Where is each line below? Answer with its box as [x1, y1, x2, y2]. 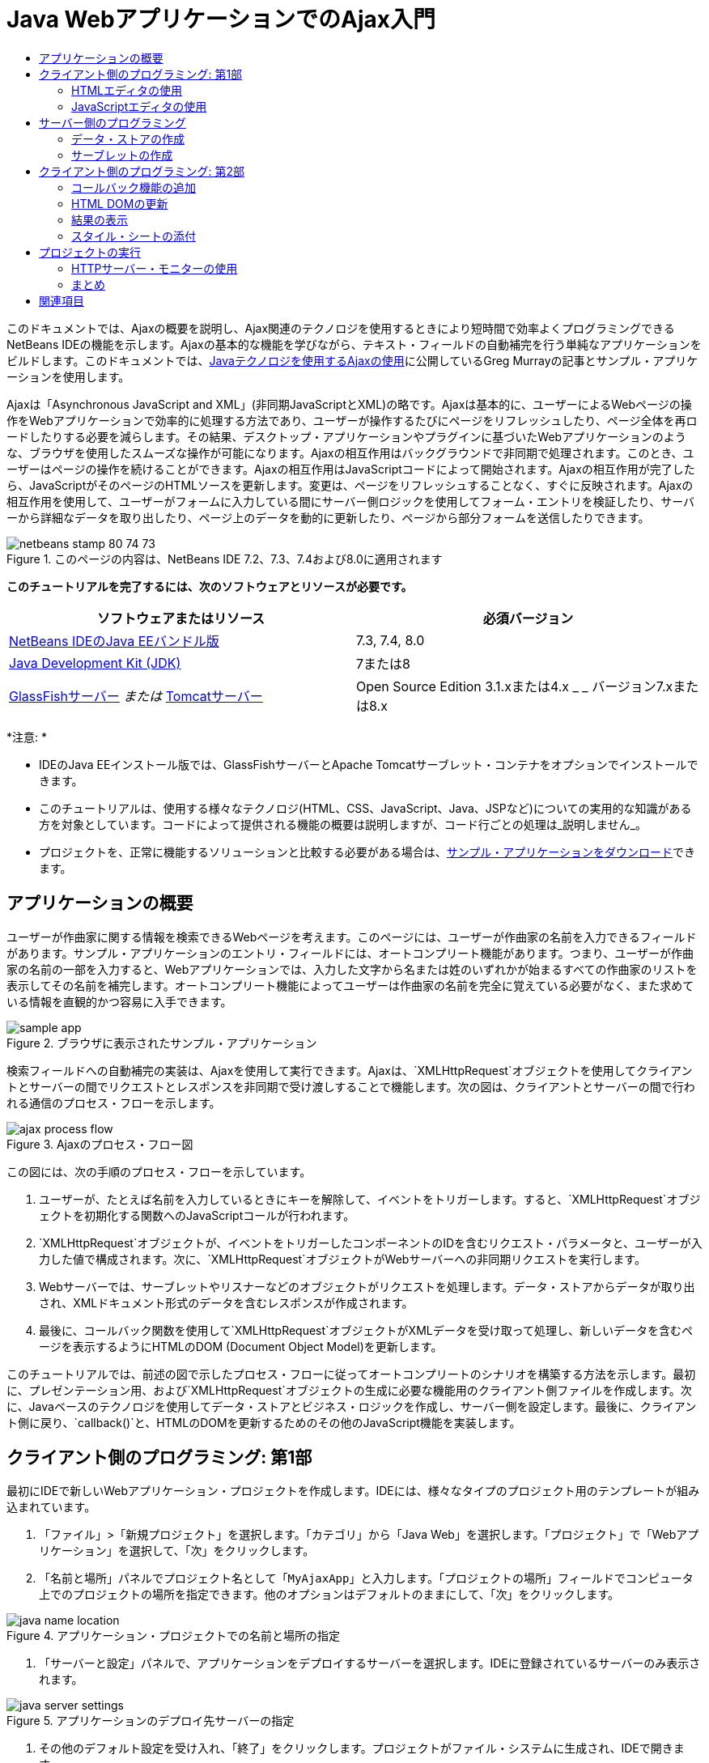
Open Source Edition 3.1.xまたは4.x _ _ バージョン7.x [356, 678, 673, 695]
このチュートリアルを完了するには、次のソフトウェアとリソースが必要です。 [6, 579, 413, 593]
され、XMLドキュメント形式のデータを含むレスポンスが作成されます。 [39, 1295, 414, 1310]
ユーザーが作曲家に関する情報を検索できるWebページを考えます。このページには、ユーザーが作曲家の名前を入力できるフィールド [6, 929, 697, 944]
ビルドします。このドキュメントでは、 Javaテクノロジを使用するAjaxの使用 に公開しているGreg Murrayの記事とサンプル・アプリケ [6, 353, 698, 367]
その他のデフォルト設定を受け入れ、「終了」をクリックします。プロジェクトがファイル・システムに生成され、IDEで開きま [39, 1741, 685, 1756]
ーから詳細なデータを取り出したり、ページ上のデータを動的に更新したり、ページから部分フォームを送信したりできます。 [6, 510, 650, 525]
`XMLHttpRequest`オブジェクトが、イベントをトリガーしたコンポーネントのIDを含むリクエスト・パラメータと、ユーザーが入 [39, 1235, 703, 1250]
